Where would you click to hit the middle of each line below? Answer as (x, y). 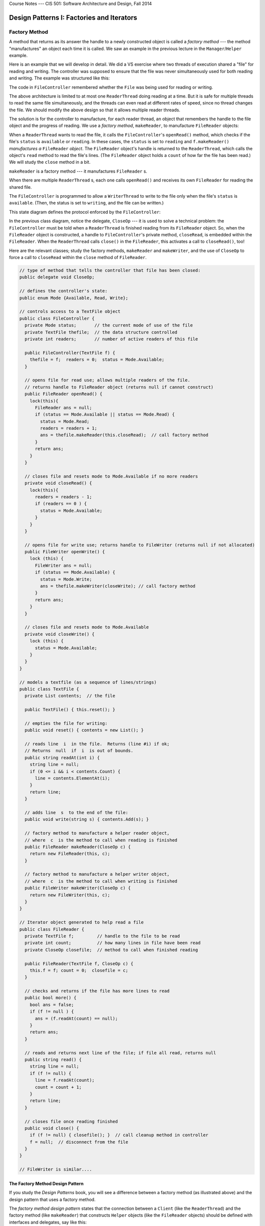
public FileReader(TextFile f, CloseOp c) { (79, 963)
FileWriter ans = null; (64, 565)
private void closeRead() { (58, 483)
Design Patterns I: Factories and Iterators (73, 17)
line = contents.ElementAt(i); (73, 778)
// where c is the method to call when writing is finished (101, 881)
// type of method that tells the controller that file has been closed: (110, 270)
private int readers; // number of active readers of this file (111, 339)
